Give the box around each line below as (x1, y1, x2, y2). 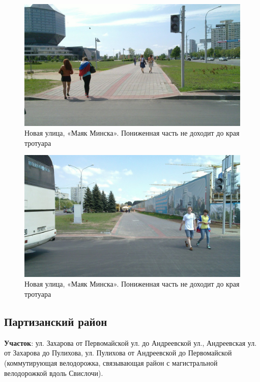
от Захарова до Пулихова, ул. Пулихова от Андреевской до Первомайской (4, 347, 232, 358)
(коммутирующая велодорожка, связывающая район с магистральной (4, 357, 218, 368)
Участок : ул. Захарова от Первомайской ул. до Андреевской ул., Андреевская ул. (4, 337, 257, 348)
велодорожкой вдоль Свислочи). (4, 367, 103, 378)
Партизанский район (4, 313, 107, 329)
